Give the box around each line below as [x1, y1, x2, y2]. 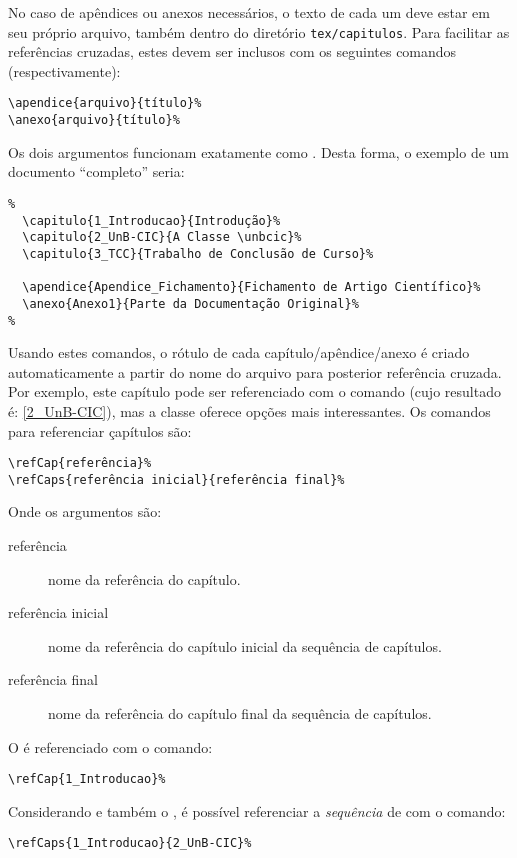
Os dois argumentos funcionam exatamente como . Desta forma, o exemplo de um [8, 141, 510, 162]
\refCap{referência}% [8, 456, 152, 471]
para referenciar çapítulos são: [8, 420, 192, 441]
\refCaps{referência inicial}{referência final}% [8, 472, 345, 487]
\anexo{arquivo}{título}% [8, 113, 180, 128]
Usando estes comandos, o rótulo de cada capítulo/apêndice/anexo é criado [8, 342, 470, 363]
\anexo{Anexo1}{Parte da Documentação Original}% [22, 296, 359, 311]
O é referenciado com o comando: [8, 736, 213, 757]
